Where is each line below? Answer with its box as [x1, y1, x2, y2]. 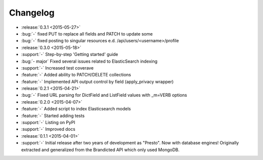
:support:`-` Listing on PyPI [21, 120, 75, 125]
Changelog [9, 7, 55, 18]
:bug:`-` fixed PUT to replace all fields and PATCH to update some [21, 31, 153, 36]
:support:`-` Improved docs [21, 126, 75, 132]
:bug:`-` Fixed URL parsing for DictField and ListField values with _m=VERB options [21, 92, 188, 98]
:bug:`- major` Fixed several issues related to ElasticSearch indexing [21, 58, 158, 64]
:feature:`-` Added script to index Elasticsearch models [21, 106, 131, 112]
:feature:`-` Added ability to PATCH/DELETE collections [21, 72, 131, 78]
